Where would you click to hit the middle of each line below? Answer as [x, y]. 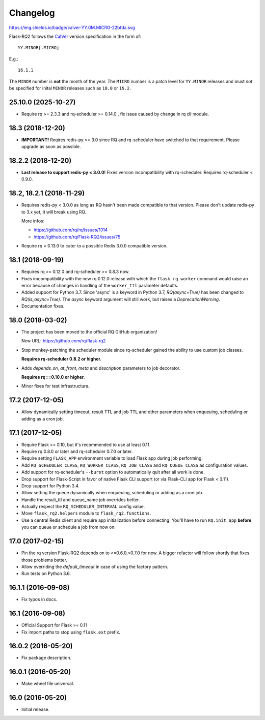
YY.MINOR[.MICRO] [39, 48]
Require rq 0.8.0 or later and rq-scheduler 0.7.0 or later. [77, 451]
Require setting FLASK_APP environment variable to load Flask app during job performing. [112, 458]
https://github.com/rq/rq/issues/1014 [71, 230]
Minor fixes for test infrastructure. [55, 386]
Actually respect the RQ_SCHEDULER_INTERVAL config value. [83, 507]
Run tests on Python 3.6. [46, 573]
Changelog [32, 13]
